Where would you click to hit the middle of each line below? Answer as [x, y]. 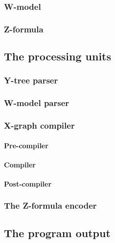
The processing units [58, 56]
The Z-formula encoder [50, 205]
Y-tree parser [31, 80]
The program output [57, 232]
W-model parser [37, 103]
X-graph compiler [39, 125]
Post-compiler [28, 183]
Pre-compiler [26, 145]
